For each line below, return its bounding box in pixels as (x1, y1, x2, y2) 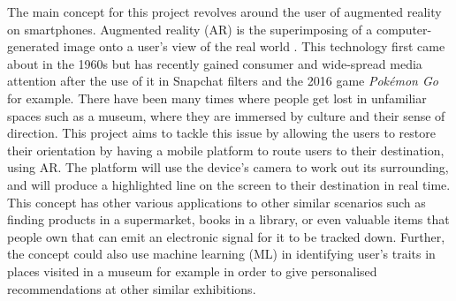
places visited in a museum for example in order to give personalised (7, 261, 377, 280)
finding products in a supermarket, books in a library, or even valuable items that (7, 210, 450, 229)
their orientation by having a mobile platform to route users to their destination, (7, 140, 445, 159)
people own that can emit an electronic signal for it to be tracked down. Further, (7, 227, 445, 245)
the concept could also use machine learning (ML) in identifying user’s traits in (7, 245, 436, 263)
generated (7, 37, 60, 56)
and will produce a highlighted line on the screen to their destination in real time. (7, 175, 451, 193)
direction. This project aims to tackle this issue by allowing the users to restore (7, 124, 436, 142)
